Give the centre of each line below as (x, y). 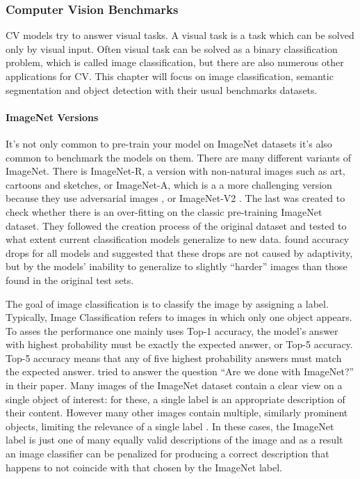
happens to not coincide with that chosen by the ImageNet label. (144, 467)
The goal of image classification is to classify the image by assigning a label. (167, 303)
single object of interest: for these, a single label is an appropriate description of (175, 399)
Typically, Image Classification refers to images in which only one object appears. (179, 317)
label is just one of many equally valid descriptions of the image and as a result (174, 440)
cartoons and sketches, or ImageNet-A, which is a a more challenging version (169, 184)
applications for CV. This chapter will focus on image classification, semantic (170, 76)
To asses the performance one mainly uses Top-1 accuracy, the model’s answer (172, 330)
